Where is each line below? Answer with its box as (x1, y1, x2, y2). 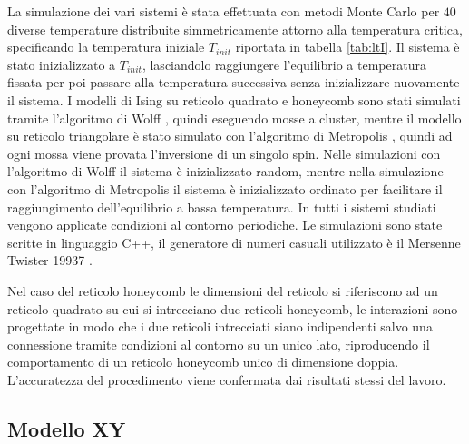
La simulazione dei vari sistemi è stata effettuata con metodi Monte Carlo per (7, 2, 440, 20)
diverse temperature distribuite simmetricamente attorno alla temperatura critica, (7, 19, 463, 38)
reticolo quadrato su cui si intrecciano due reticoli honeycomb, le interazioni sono (7, 299, 458, 318)
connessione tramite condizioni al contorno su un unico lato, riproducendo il (7, 334, 430, 353)
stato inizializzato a (7, 54, 116, 74)
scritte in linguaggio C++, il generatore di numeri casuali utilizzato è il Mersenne (7, 232, 461, 252)
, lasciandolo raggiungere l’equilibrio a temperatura (142, 54, 426, 74)
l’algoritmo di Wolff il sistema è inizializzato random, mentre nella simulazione (7, 162, 444, 181)
